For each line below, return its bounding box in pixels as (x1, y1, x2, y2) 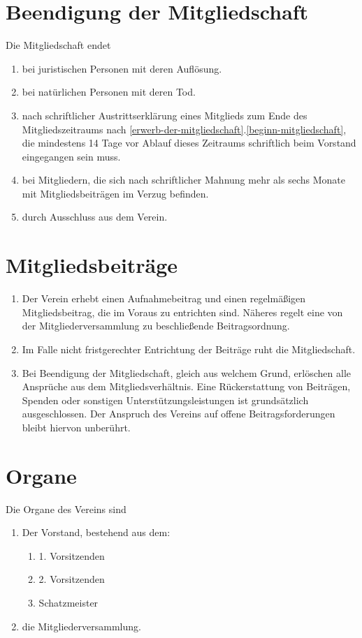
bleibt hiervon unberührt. (22, 420, 131, 434)
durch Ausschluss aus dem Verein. (22, 209, 168, 224)
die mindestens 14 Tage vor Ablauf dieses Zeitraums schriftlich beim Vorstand (22, 135, 356, 150)
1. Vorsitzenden (38, 548, 105, 563)
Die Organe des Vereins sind (6, 501, 126, 516)
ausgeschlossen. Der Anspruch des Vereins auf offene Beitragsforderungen (22, 406, 335, 421)
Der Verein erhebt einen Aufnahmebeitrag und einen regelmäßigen (22, 291, 306, 306)
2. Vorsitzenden (38, 572, 105, 586)
